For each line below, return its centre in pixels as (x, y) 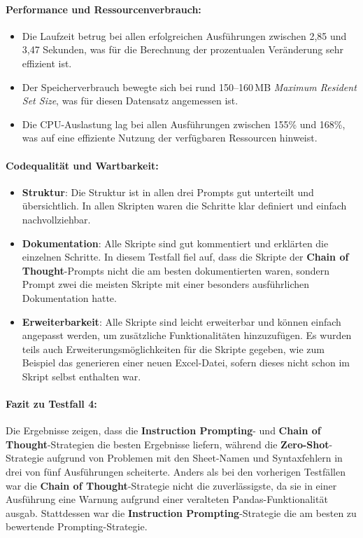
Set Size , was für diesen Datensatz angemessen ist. (130, 101)
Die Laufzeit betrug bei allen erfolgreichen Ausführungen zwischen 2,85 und (184, 35)
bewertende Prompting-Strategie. (77, 526)
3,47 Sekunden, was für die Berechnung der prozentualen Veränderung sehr (183, 49)
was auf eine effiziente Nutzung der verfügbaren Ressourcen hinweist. (170, 138)
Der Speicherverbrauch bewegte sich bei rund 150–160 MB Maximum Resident (189, 87)
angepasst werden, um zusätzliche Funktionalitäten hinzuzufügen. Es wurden (187, 335)
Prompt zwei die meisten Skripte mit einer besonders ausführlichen (165, 284)
